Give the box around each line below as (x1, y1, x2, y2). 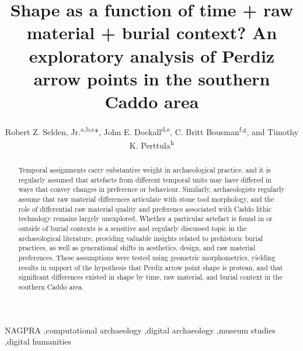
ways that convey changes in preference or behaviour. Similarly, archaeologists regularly (18, 184, 285, 194)
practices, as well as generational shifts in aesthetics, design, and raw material (18, 243, 256, 253)
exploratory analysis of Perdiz (29, 43, 275, 67)
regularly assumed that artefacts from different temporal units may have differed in (18, 174, 271, 184)
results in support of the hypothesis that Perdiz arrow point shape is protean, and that (18, 262, 283, 272)
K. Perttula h (129, 137, 175, 151)
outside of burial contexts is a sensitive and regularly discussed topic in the (18, 223, 247, 233)
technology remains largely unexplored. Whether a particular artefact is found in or (18, 214, 273, 223)
